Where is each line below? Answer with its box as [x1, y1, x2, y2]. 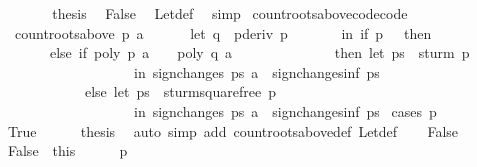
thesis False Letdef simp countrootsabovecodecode [52, 3, 408, 23]
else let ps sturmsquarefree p [84, 81, 276, 102]
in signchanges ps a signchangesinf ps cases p [133, 100, 437, 121]
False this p [7, 140, 128, 161]
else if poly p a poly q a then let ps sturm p [49, 42, 470, 63]
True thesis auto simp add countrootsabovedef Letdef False [7, 120, 459, 141]
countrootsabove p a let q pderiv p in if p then [14, 22, 432, 43]
